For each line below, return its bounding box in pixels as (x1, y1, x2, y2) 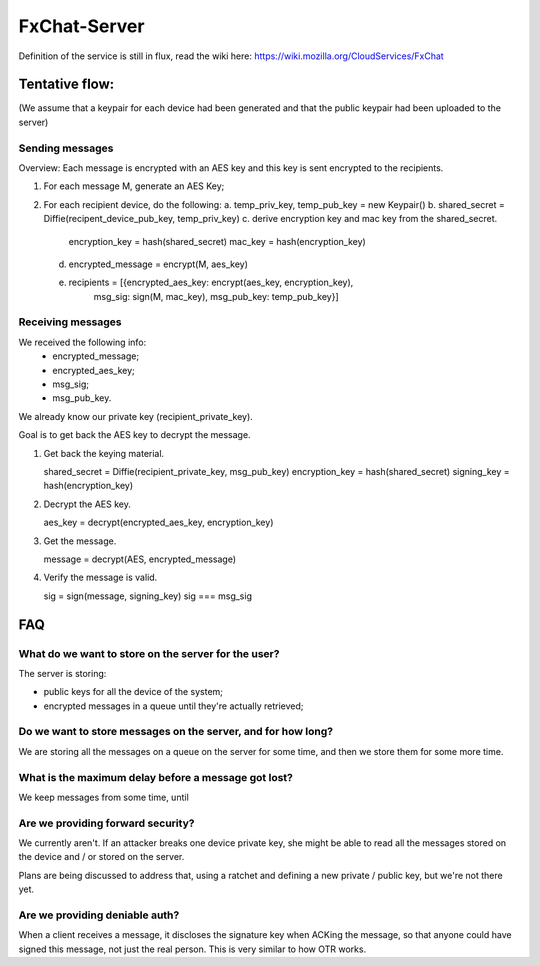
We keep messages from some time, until (18, 791, 189, 803)
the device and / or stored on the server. (18, 851, 185, 863)
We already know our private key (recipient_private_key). (18, 410, 254, 422)
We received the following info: (18, 336, 147, 348)
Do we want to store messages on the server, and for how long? (18, 725, 334, 739)
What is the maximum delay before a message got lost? (18, 770, 294, 784)
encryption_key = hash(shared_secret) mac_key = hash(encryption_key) (68, 235, 367, 247)
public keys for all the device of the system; (43, 686, 224, 698)
